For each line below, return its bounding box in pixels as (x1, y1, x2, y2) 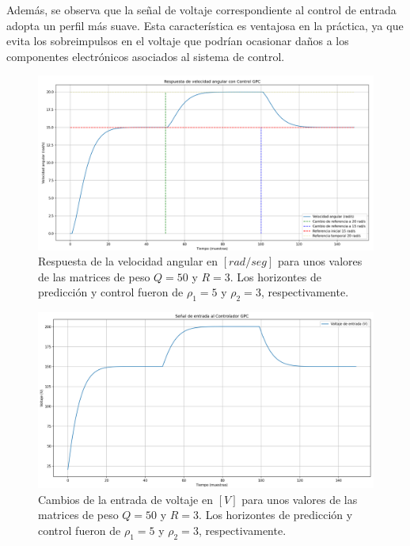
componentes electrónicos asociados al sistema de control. (6, 48, 285, 64)
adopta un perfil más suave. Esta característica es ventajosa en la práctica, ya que (6, 17, 404, 33)
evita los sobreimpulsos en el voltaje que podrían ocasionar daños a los (6, 32, 349, 49)
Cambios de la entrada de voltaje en (38, 491, 213, 507)
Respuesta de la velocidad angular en (38, 253, 218, 269)
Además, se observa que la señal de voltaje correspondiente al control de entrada (6, 2, 397, 17)
